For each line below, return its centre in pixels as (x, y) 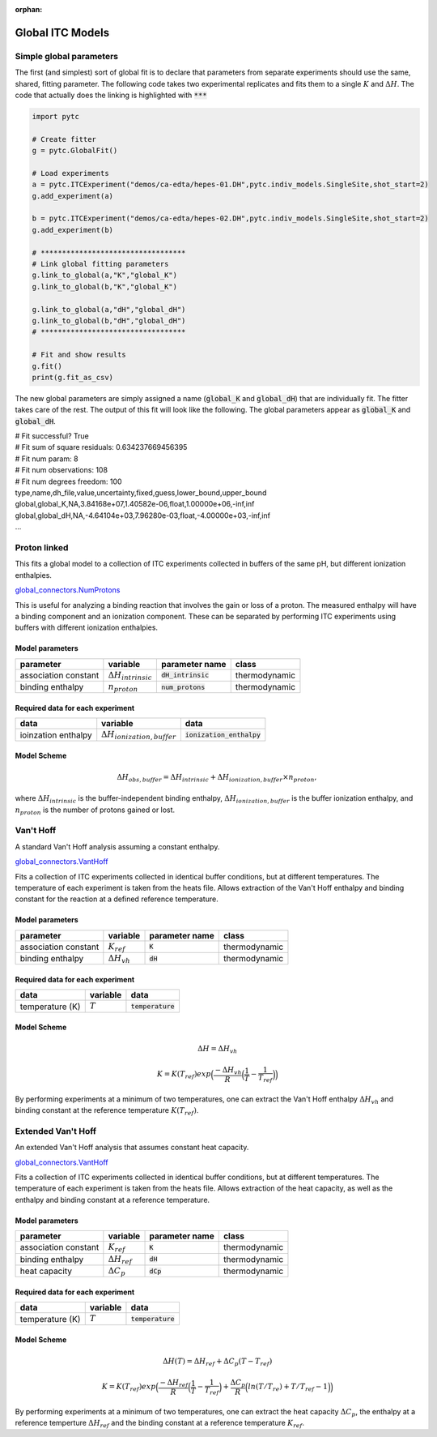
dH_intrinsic (185, 676)
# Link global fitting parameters (100, 264)
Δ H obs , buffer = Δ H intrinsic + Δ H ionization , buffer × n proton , (217, 778)
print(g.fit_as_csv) (72, 377)
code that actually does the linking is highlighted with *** (111, 95)
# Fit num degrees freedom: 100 (68, 481)
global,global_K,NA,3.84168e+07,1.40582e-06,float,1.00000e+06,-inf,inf (135, 504)
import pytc (56, 116)
